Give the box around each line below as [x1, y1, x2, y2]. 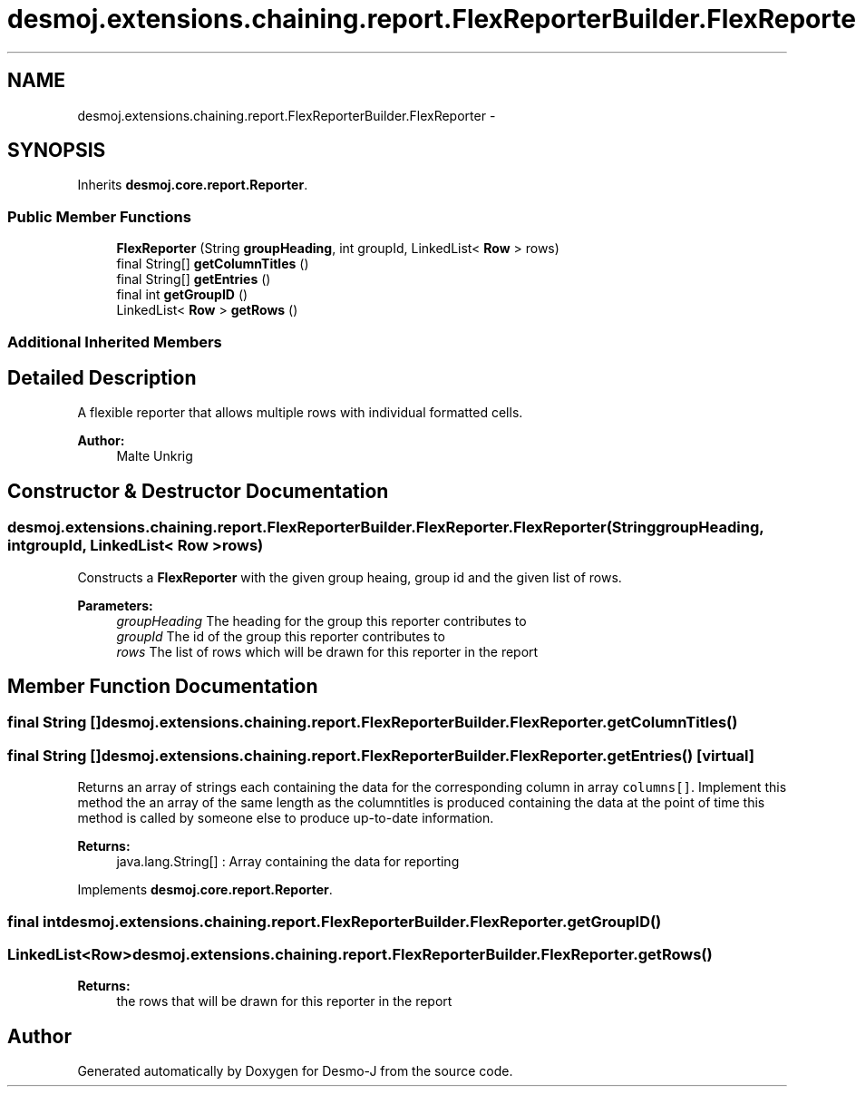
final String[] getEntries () [116, 271, 271, 288]
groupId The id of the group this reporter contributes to [116, 628, 445, 644]
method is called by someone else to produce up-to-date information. [77, 810, 494, 826]
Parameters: [77, 597, 153, 613]
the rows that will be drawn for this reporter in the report [116, 993, 452, 1010]
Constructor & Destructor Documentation [7, 479, 389, 503]
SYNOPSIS [7, 139, 106, 162]
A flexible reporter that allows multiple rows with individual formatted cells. [77, 405, 523, 421]
